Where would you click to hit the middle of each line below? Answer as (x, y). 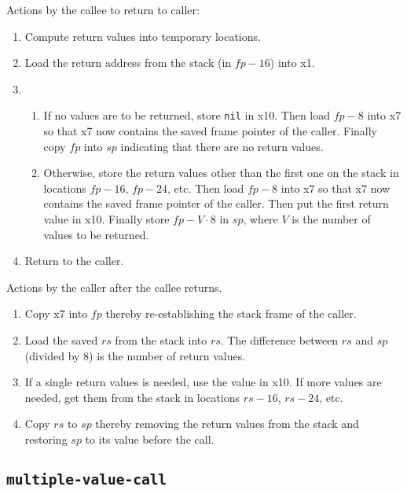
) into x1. (292, 63)
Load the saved (61, 339)
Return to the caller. (74, 261)
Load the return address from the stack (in (128, 63)
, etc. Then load (206, 188)
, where (260, 219)
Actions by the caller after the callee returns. (114, 287)
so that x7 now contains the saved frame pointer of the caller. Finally (211, 131)
